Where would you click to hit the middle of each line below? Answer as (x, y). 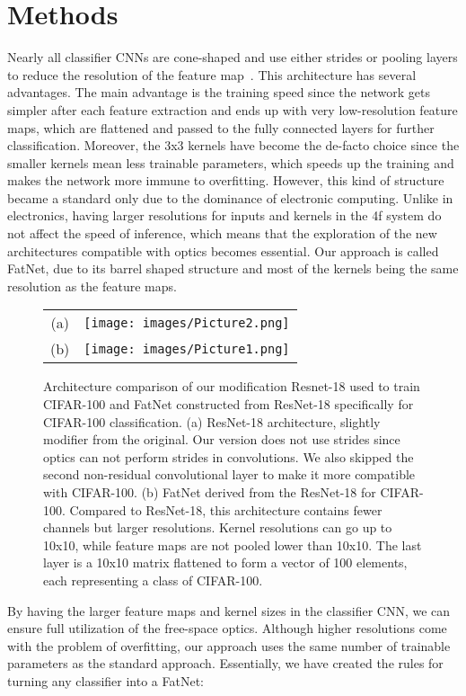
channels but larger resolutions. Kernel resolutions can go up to (218, 527)
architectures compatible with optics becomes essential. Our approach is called (223, 250)
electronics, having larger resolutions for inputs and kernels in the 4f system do (224, 215)
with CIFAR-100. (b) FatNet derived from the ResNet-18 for (210, 492)
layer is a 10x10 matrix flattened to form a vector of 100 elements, (225, 562)
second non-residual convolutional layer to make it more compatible (229, 474)
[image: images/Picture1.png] (187, 348)
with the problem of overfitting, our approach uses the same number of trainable (229, 645)
